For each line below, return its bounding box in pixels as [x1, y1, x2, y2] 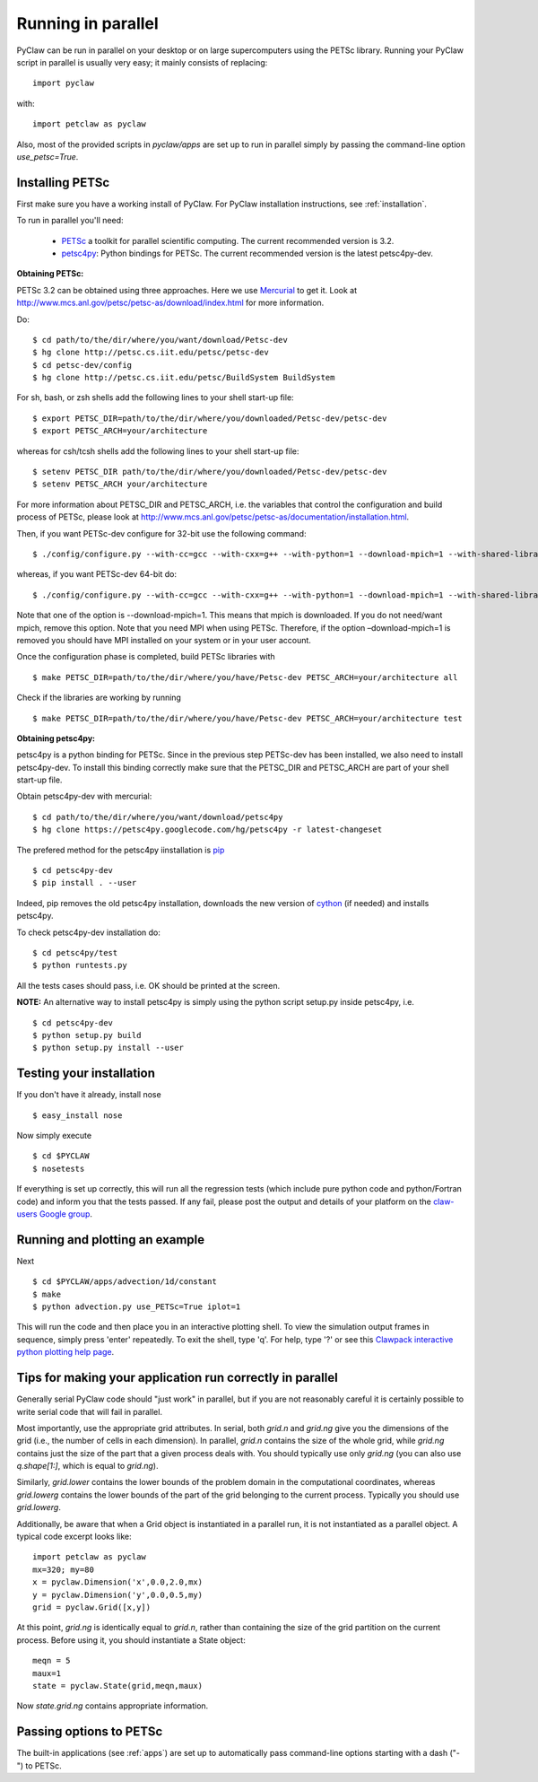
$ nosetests [32, 1163, 85, 1174]
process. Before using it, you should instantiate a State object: [16, 1634, 246, 1646]
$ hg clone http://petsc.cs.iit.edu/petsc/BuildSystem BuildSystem [32, 372, 335, 383]
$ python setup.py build [32, 1030, 142, 1040]
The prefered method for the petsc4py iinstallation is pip [16, 844, 225, 855]
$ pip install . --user [32, 878, 137, 888]
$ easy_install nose [32, 1110, 123, 1121]
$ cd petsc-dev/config [32, 360, 133, 370]
